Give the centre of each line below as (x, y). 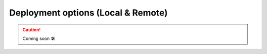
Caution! (32, 30)
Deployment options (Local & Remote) (89, 13)
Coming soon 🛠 (39, 38)
